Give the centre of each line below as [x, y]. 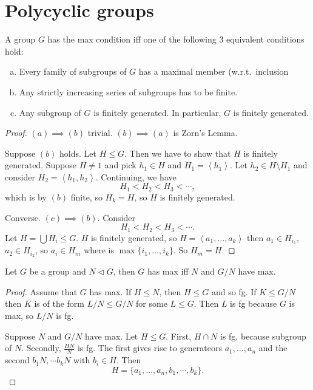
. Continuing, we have [136, 176]
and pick [120, 165]
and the [273, 348]
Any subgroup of [50, 112]
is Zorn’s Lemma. [205, 133]
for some [152, 303]
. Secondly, [41, 348]
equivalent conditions [265, 39]
